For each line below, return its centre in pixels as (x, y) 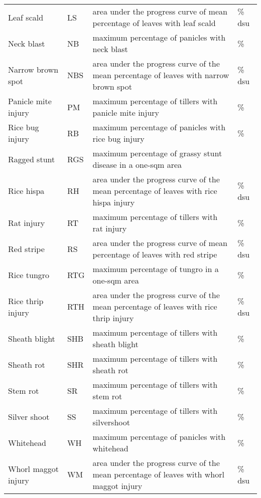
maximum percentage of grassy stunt (157, 153)
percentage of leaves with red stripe (155, 254)
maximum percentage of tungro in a (156, 269)
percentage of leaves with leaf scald (154, 23)
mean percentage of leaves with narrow (161, 75)
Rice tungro (29, 275)
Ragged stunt (32, 159)
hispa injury (114, 202)
